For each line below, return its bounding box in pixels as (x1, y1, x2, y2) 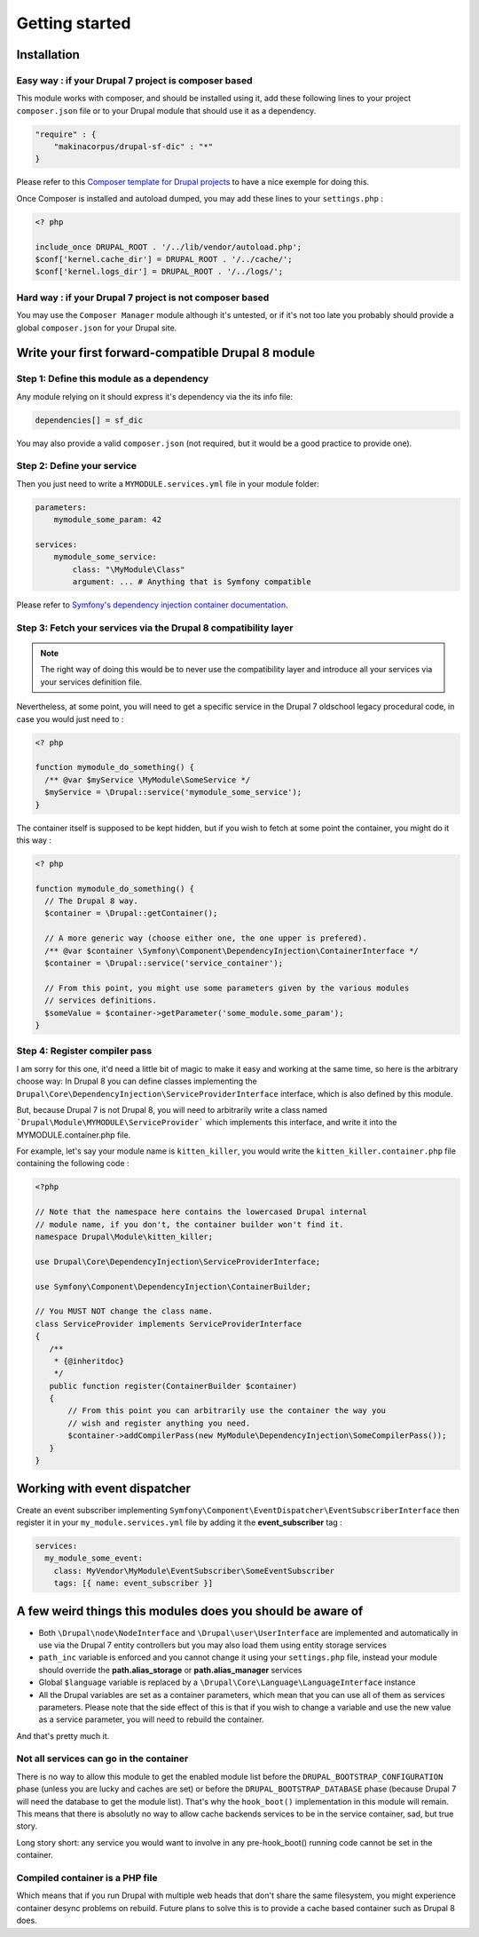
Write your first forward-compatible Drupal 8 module (16, 345, 316, 361)
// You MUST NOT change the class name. (35, 1306, 213, 1316)
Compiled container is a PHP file (16, 1871, 158, 1884)
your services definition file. (40, 676, 142, 687)
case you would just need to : (16, 713, 124, 724)
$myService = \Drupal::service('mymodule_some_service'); (44, 787, 302, 798)
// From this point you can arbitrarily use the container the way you (67, 1406, 386, 1416)
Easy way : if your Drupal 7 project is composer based (16, 74, 253, 86)
